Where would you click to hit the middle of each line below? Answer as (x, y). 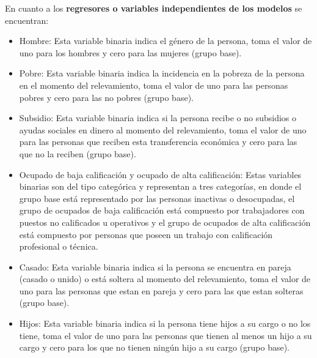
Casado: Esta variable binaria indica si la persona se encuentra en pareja (155, 267)
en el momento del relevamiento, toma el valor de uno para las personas (154, 85)
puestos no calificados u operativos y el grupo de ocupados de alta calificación (165, 222)
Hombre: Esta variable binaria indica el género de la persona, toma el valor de (166, 41)
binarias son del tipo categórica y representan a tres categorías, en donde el (160, 186)
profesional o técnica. (59, 246)
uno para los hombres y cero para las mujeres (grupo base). (130, 52)
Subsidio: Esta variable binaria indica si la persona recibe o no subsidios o (158, 118)
